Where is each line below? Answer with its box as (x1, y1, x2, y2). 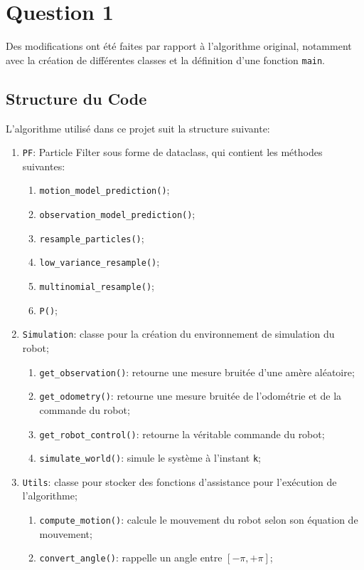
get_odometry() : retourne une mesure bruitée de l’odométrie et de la (39, 388, 342, 403)
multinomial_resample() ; (39, 279, 154, 294)
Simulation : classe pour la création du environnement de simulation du (22, 326, 335, 341)
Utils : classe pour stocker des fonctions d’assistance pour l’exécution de (22, 474, 337, 489)
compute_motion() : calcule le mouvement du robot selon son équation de (39, 512, 358, 527)
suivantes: (22, 158, 65, 173)
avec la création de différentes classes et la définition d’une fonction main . (6, 52, 326, 67)
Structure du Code (6, 87, 147, 109)
